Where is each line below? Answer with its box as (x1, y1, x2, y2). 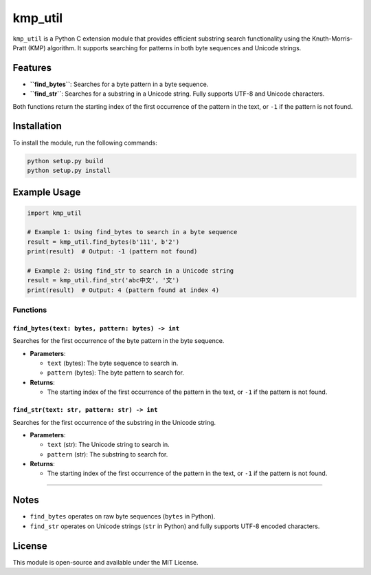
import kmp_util (27, 209, 82, 217)
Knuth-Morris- (311, 34, 353, 43)
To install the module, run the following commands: (12, 138, 158, 147)
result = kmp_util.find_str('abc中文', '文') (27, 276, 180, 284)
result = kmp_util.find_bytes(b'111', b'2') (27, 238, 180, 246)
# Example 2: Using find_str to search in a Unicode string (27, 266, 234, 275)
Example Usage (12, 187, 81, 198)
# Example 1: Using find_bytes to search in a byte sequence (27, 228, 238, 236)
